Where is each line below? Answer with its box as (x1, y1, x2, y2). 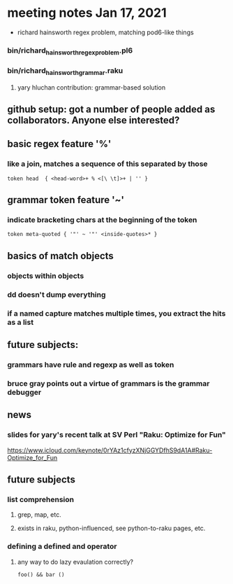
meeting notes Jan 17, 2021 (7, 5, 167, 21)
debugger (7, 387, 42, 397)
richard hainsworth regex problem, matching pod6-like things (17, 28, 194, 36)
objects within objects (7, 271, 84, 281)
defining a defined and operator (7, 541, 117, 551)
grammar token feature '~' (7, 194, 124, 206)
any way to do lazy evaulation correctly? (17, 557, 134, 566)
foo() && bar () (17, 571, 65, 578)
